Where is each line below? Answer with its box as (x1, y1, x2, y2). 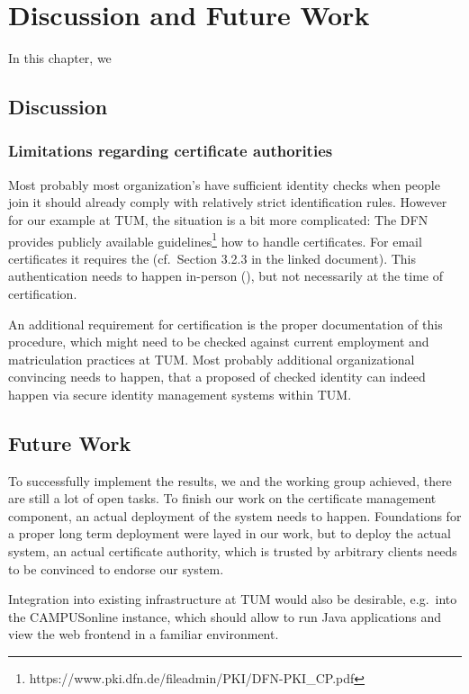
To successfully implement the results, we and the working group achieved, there (8, 471, 452, 490)
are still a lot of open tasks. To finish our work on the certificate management (8, 489, 437, 508)
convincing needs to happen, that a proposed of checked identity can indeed (8, 367, 426, 386)
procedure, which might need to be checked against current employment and (8, 332, 429, 351)
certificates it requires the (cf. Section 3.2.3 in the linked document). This (8, 248, 417, 267)
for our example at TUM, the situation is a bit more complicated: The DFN (8, 210, 428, 229)
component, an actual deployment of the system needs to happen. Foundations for (8, 506, 462, 525)
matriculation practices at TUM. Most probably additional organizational (8, 349, 415, 368)
